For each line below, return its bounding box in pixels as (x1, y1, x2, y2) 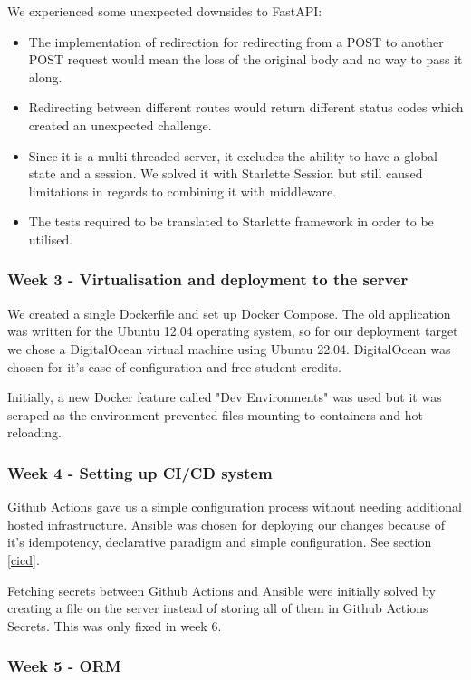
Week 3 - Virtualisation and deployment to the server (7, 268, 409, 291)
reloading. (7, 423, 62, 442)
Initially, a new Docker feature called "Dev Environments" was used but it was (7, 388, 442, 407)
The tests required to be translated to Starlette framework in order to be (28, 212, 434, 231)
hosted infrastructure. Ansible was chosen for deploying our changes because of (7, 514, 445, 533)
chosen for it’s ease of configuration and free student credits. (7, 357, 341, 376)
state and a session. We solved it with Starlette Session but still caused (28, 164, 423, 183)
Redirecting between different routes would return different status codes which (28, 98, 464, 117)
